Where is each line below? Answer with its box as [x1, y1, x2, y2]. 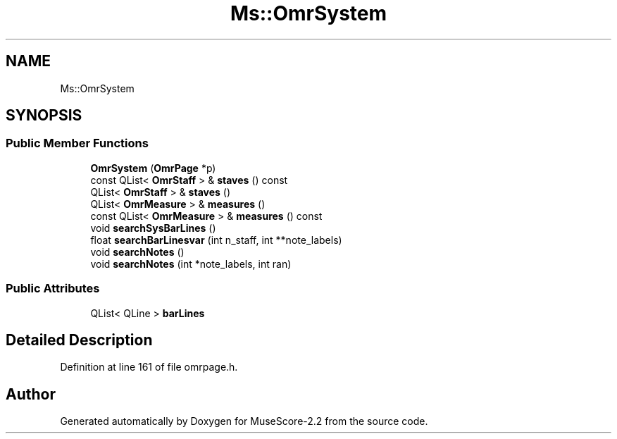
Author [6, 385, 56, 403]
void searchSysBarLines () [90, 221, 216, 234]
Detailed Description [6, 330, 153, 349]
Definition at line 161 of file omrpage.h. [60, 361, 238, 373]
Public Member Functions [6, 136, 149, 151]
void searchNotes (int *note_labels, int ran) [90, 257, 292, 270]
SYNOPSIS [6, 106, 82, 125]
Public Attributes [6, 281, 100, 296]
